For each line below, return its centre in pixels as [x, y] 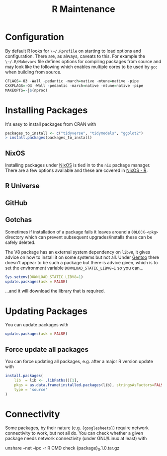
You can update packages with [37, 325]
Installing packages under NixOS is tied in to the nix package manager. [78, 165]
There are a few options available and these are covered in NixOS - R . [77, 170]
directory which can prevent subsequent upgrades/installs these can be [79, 237]
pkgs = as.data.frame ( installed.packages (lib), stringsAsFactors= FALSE [90, 385]
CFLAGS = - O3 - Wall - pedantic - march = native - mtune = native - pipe [72, 81]
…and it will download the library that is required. [55, 291]
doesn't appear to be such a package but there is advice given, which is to [82, 262]
